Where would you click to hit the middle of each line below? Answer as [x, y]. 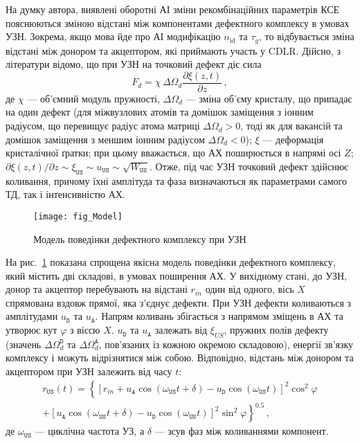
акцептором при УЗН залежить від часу [89, 371]
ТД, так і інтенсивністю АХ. [65, 194]
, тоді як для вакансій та [291, 126]
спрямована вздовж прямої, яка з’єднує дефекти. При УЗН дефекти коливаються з [179, 302]
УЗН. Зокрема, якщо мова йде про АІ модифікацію [113, 36]
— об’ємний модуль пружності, [93, 98]
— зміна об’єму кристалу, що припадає [269, 98]
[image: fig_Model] [78, 216]
